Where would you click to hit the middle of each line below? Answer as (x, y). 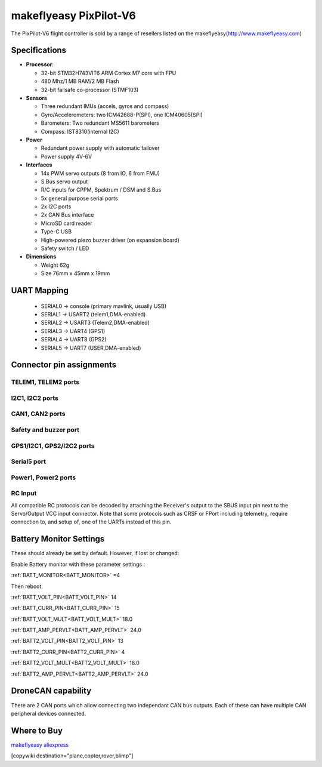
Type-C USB (56, 232)
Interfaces (39, 165)
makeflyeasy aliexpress (40, 745)
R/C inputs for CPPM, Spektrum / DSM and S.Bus (101, 190)
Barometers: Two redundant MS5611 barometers (100, 123)
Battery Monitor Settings (58, 539)
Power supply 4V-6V (66, 156)
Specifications (39, 50)
